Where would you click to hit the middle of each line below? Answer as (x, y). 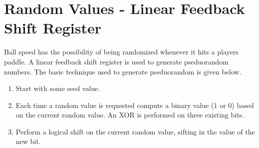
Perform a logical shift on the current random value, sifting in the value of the (135, 131)
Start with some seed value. (58, 88)
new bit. (28, 141)
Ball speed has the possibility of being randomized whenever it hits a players (121, 52)
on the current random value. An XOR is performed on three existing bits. (130, 115)
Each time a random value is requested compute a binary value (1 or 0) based (135, 105)
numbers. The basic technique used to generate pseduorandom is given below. (123, 71)
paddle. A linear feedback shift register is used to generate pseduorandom (116, 61)
